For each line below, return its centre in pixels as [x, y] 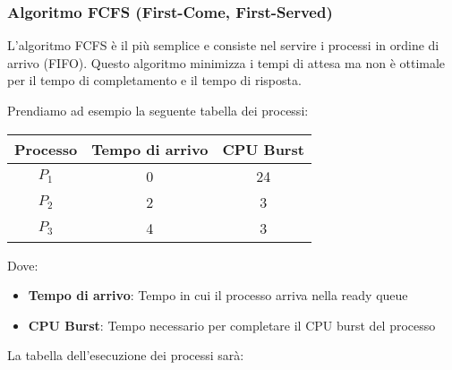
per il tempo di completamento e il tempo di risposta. [154, 80]
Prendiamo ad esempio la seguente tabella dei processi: [158, 110]
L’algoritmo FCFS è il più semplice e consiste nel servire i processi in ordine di [223, 45]
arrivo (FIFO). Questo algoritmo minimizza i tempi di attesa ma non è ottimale [226, 62]
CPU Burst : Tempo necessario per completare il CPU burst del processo [232, 325]
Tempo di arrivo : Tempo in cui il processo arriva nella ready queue [218, 295]
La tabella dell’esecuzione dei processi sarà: [126, 355]
